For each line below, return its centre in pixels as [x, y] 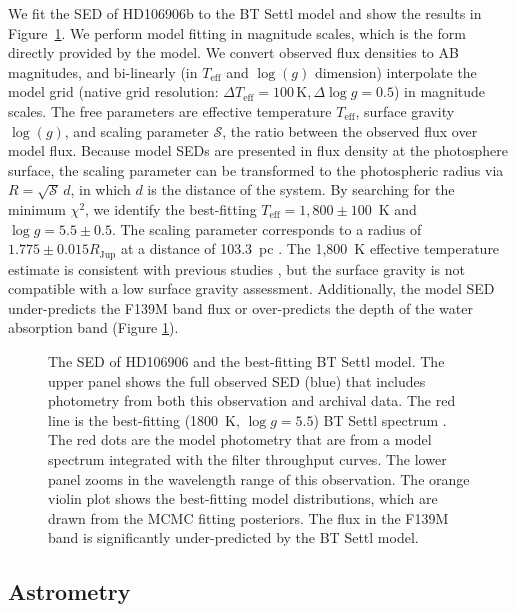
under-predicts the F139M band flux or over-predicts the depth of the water [240, 307]
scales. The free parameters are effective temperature [170, 110]
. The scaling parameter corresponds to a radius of [266, 228]
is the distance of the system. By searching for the [301, 189]
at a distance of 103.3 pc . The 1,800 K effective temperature [310, 248]
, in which [100, 189]
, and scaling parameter [136, 130]
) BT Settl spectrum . [380, 419]
